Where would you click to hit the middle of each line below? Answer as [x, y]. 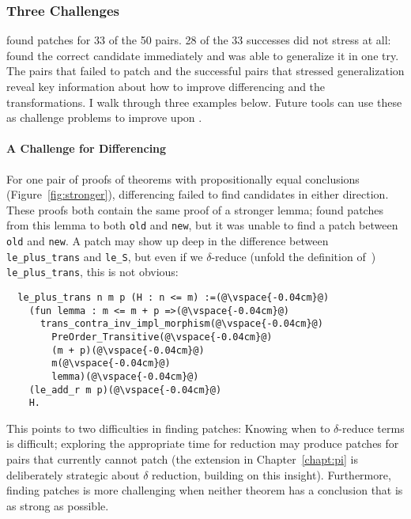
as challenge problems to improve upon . [104, 117]
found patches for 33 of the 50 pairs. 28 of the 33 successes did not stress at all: [199, 40]
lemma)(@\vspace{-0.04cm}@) [125, 376]
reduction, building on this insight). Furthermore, [271, 474]
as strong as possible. [58, 505]
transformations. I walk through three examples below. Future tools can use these [204, 102]
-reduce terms [371, 428]
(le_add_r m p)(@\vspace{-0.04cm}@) [125, 390]
